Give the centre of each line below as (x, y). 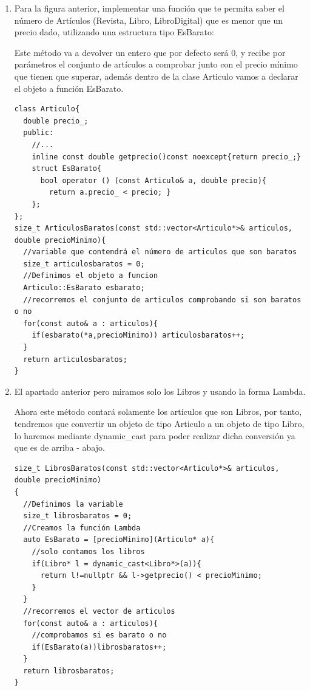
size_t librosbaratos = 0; (78, 516)
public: (39, 133)
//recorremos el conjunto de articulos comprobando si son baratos (162, 300)
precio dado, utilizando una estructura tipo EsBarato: (114, 32)
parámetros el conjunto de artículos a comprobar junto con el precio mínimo (156, 64)
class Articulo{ (47, 109)
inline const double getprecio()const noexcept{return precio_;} (167, 157)
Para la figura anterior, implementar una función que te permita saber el (149, 8)
